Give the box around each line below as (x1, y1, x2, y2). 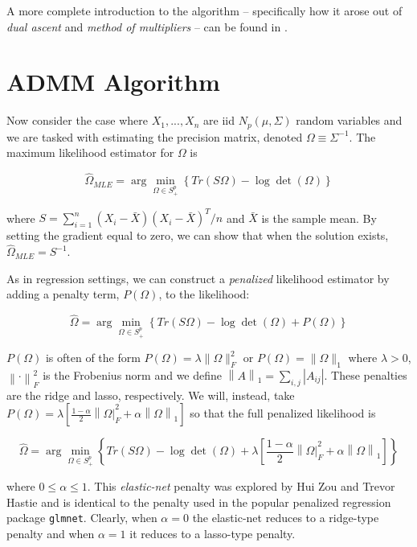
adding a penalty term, (6, 286, 120, 302)
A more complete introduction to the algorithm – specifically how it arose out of (6, 2, 403, 19)
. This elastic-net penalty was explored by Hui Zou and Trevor (87, 478, 395, 495)
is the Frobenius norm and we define (43, 366, 223, 383)
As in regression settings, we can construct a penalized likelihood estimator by (6, 269, 390, 286)
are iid (203, 112, 235, 129)
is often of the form (45, 349, 141, 366)
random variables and (296, 112, 403, 129)
